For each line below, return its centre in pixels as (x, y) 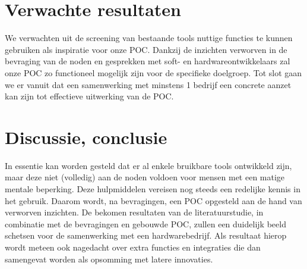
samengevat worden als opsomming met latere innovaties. (109, 259)
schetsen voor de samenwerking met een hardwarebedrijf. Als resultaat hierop (146, 235)
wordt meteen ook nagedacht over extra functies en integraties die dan (133, 247)
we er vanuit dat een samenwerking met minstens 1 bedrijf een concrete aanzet (148, 84)
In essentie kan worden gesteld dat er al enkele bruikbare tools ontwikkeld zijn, (148, 165)
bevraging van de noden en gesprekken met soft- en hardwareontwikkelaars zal (148, 61)
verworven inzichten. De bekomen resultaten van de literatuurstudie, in (134, 212)
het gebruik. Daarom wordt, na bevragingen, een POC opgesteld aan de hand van (153, 200)
